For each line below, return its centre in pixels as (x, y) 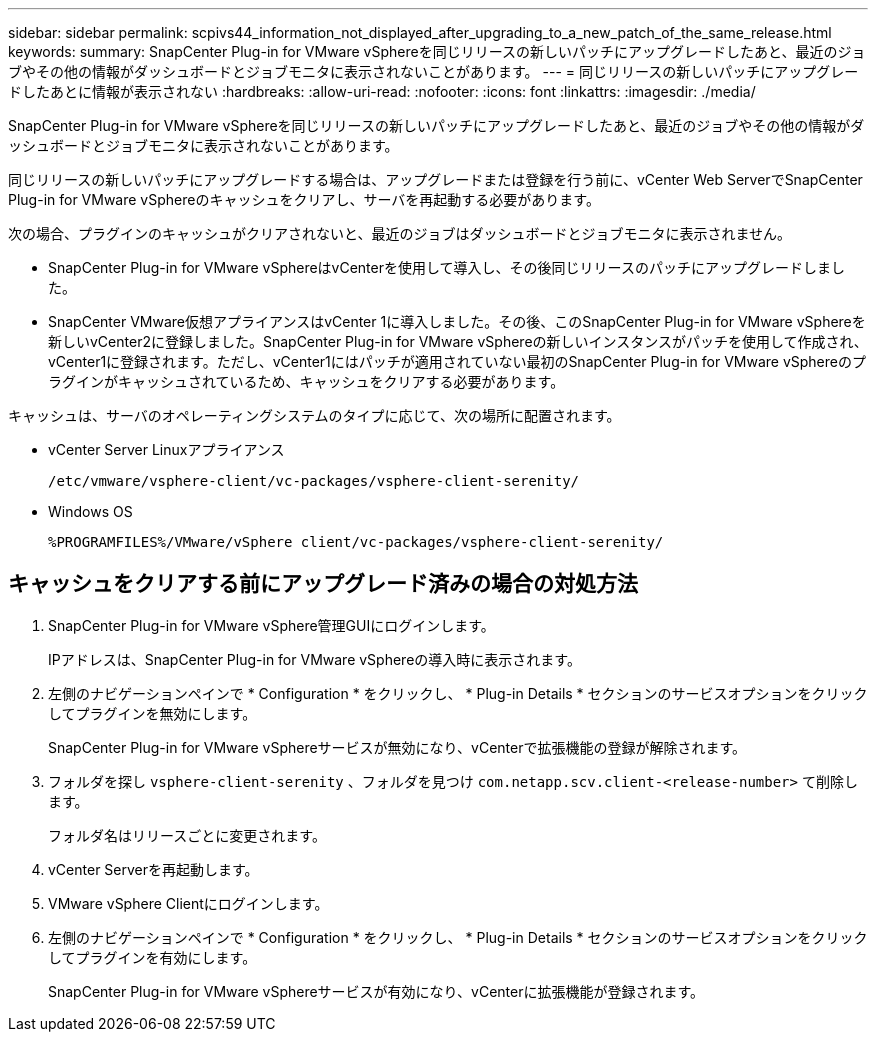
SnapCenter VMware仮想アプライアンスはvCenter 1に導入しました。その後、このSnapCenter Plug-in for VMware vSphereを (457, 321)
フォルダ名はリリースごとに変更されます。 (187, 835)
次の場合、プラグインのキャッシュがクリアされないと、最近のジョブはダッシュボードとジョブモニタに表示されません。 (400, 233)
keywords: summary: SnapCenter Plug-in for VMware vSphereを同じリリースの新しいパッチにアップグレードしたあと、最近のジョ (437, 51)
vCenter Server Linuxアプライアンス (166, 449)
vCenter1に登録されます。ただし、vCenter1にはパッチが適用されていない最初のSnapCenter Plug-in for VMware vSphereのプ (457, 361)
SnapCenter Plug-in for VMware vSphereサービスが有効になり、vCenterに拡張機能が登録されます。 (376, 991)
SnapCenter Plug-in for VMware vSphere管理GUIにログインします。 (271, 625)
